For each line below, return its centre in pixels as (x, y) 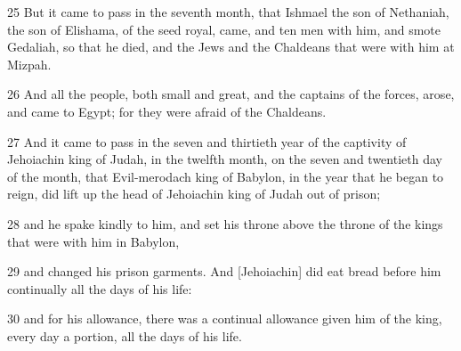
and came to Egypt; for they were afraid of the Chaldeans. (167, 111)
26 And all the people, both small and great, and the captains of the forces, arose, (231, 94)
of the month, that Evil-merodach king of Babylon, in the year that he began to (226, 176)
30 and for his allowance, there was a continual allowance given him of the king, (225, 318)
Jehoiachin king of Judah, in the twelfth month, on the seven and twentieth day (225, 159)
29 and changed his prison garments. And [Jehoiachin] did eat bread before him (224, 271)
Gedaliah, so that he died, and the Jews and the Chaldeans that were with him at (231, 47)
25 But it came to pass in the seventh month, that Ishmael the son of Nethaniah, (228, 12)
